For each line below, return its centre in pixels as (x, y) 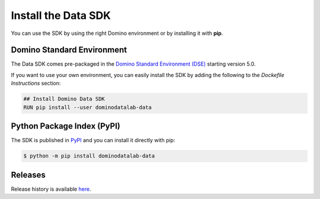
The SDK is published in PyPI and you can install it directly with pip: (93, 140)
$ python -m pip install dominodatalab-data (89, 156)
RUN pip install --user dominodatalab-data (88, 107)
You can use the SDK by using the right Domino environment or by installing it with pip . (117, 33)
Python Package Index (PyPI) (66, 126)
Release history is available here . (51, 189)
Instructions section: (36, 84)
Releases (28, 175)
